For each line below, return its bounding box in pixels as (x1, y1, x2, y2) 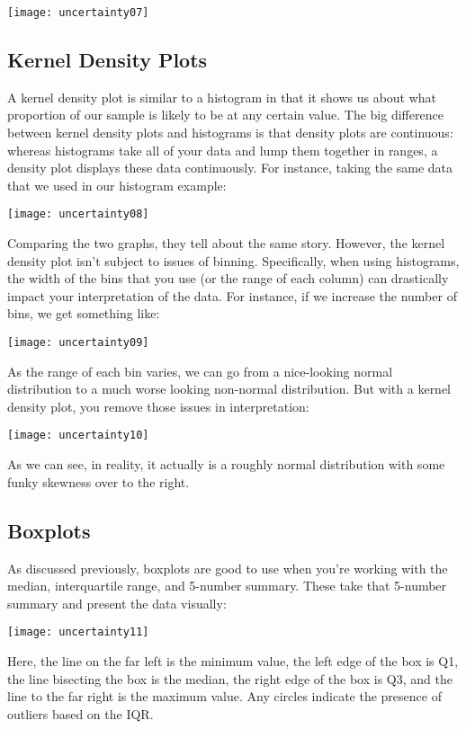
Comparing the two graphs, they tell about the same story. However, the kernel (7, 234, 445, 253)
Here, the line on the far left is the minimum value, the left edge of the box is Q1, (7, 651, 459, 670)
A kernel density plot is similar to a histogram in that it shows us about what (7, 87, 437, 106)
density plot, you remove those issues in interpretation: (7, 396, 309, 415)
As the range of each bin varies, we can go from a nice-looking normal (7, 361, 393, 380)
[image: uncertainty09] (7, 336, 149, 350)
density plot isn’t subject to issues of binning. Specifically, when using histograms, (7, 251, 460, 270)
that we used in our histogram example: (7, 175, 227, 194)
